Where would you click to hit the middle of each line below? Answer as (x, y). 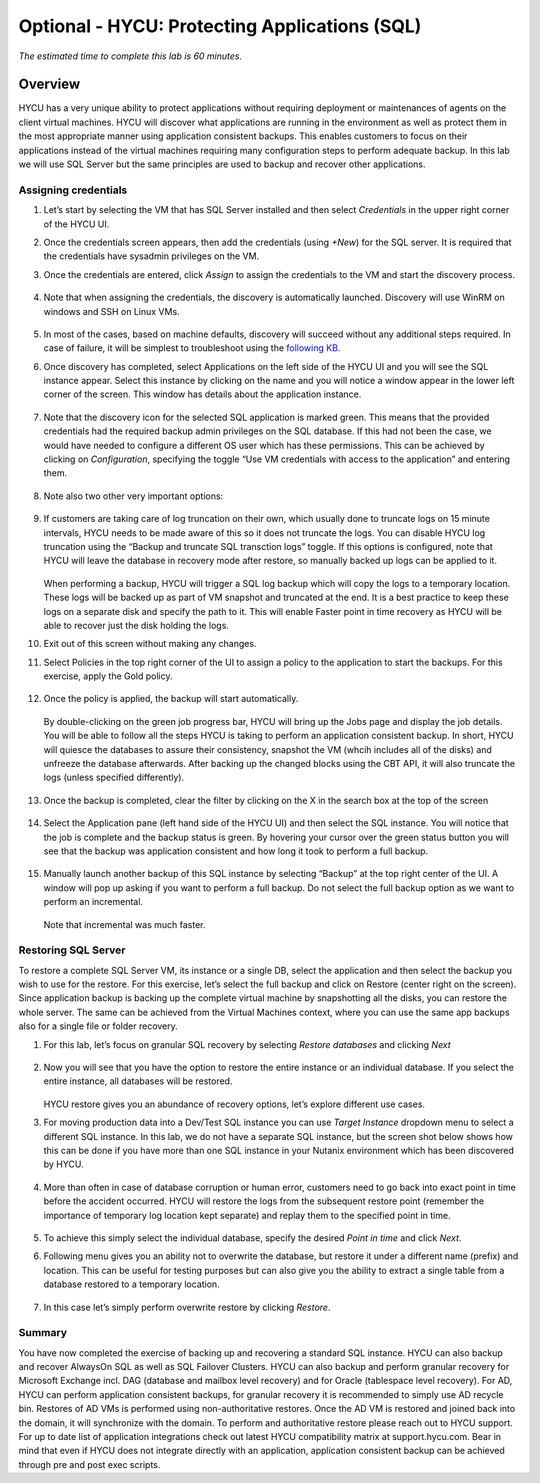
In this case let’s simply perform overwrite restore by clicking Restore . (187, 1307)
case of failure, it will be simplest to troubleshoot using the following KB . (192, 348)
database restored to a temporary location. (131, 1284)
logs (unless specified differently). (114, 777)
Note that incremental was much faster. (124, 924)
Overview (49, 84)
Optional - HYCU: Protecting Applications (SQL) (220, 26)
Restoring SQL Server (72, 950)
